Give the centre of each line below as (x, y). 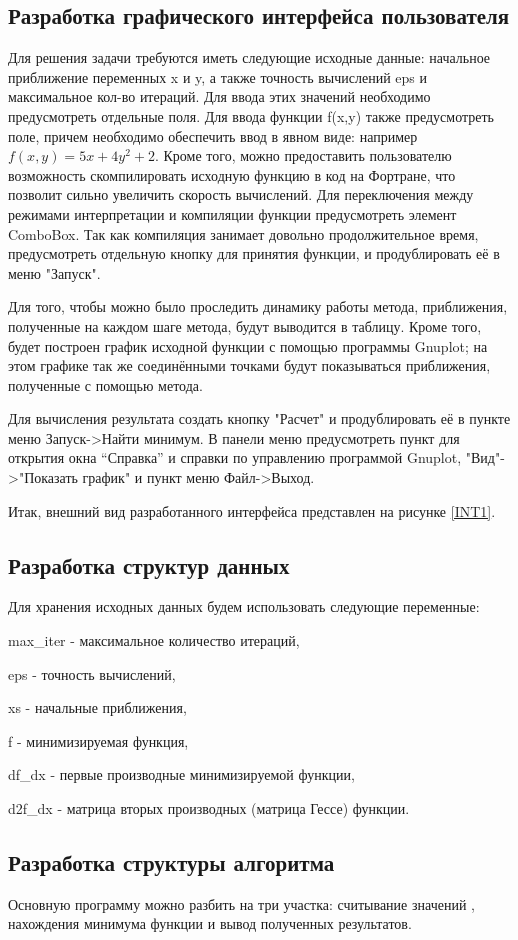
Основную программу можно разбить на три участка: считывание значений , (241, 903)
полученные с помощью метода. (105, 384)
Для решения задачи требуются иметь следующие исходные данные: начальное (249, 57)
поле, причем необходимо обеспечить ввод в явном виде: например (213, 135)
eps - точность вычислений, (92, 673)
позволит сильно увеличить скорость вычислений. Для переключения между (241, 194)
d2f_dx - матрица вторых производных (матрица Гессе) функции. (209, 808)
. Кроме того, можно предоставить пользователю (303, 155)
